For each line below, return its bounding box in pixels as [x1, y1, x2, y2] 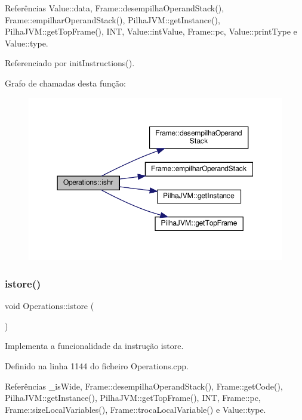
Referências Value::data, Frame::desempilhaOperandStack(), [5, 2, 224, 14]
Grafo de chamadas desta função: [5, 76, 126, 89]
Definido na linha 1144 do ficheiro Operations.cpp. [5, 359, 189, 372]
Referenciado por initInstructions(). [5, 57, 135, 69]
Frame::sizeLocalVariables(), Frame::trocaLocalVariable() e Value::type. [5, 403, 266, 415]
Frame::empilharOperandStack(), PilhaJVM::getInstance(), [5, 13, 220, 26]
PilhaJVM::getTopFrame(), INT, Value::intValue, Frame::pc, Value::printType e [5, 25, 297, 38]
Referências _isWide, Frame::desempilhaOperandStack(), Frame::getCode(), [5, 379, 283, 392]
